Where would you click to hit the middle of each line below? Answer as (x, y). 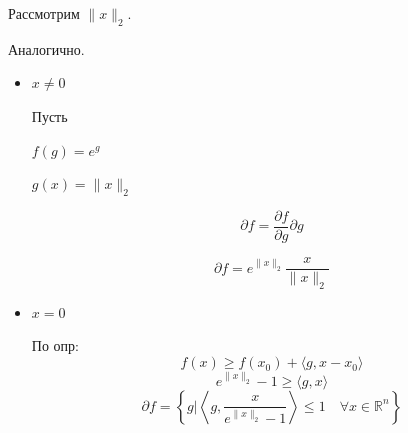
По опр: (55, 345)
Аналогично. (46, 48)
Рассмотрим (44, 13)
